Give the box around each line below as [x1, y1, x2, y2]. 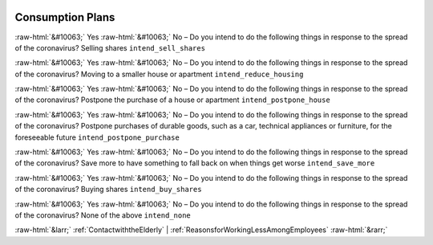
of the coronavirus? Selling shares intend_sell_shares [14, 43, 206, 52]
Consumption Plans [14, 10, 115, 24]
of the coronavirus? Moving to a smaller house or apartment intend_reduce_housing [14, 69, 304, 79]
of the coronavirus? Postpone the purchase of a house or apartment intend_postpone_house [14, 95, 330, 104]
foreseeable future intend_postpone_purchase [14, 133, 180, 142]
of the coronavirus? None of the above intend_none [14, 210, 192, 220]
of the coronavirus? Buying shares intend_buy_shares [14, 185, 202, 194]
